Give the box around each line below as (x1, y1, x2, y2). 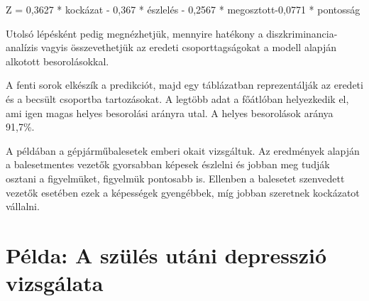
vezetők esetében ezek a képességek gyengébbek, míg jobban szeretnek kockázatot (6, 185, 360, 199)
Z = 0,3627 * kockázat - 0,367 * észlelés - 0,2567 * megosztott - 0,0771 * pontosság (6, 2, 360, 16)
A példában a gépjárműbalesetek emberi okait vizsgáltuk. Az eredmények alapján (6, 143, 360, 158)
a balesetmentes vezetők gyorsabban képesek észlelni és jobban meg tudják (6, 157, 330, 172)
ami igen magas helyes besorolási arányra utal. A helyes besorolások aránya (6, 105, 334, 120)
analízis (6, 40, 38, 55)
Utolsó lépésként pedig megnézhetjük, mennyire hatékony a (6, 26, 263, 40)
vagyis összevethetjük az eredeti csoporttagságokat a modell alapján (40, 40, 337, 55)
